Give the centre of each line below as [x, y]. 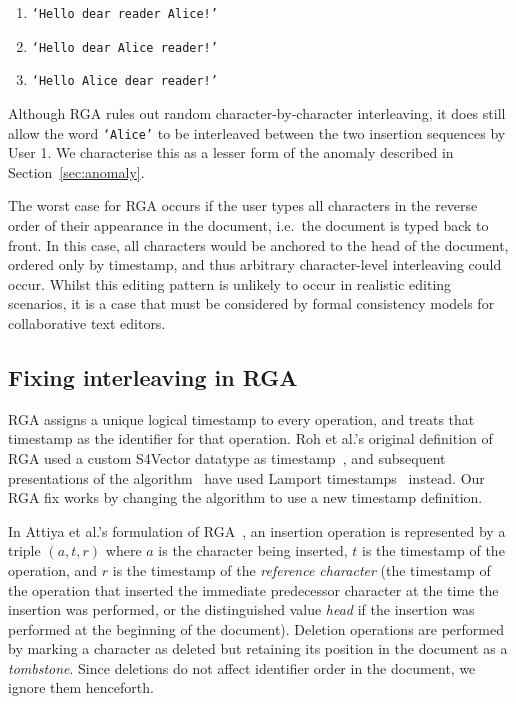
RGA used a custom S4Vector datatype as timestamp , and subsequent [227, 457]
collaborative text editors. [87, 322]
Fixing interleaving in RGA [153, 376]
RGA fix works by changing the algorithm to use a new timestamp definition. [245, 497]
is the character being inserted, [253, 550]
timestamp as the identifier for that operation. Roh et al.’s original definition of [250, 438]
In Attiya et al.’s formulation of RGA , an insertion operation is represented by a [257, 530]
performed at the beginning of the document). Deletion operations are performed [256, 628]
